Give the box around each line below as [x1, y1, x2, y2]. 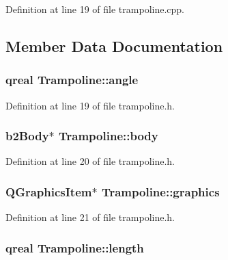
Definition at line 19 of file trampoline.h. [5, 98, 175, 112]
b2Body [5, 127, 49, 144]
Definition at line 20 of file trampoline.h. [5, 154, 175, 168]
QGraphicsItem [5, 183, 92, 200]
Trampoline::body [59, 127, 158, 144]
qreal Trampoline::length [5, 239, 144, 256]
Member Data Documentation [5, 35, 223, 56]
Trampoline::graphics [101, 183, 220, 200]
